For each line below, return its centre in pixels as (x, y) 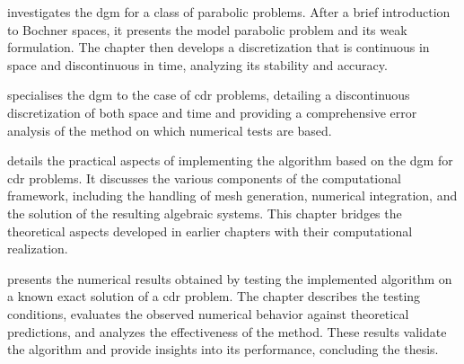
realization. (38, 249)
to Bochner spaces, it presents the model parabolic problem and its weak (207, 29)
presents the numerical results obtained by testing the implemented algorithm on (230, 278)
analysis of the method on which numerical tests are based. (170, 130)
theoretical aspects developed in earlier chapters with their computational (210, 231)
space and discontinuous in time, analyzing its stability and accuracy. (197, 64)
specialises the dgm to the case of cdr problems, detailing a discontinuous (209, 95)
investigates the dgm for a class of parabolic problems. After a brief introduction (229, 12)
